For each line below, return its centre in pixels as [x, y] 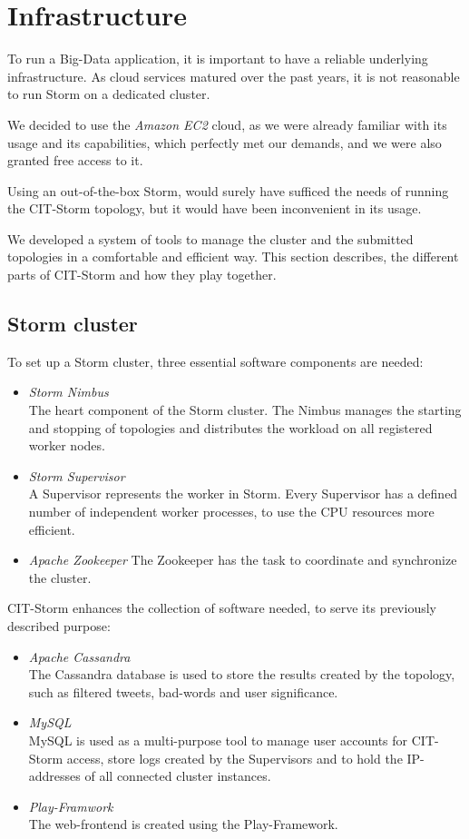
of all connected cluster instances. [178, 776]
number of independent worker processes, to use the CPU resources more [231, 512]
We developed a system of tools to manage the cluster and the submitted [210, 238]
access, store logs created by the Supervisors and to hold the [234, 758]
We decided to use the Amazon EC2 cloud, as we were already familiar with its [227, 124]
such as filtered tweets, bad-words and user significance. [183, 691]
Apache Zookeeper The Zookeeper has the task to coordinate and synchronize [243, 560]
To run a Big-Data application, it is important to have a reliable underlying [218, 59]
